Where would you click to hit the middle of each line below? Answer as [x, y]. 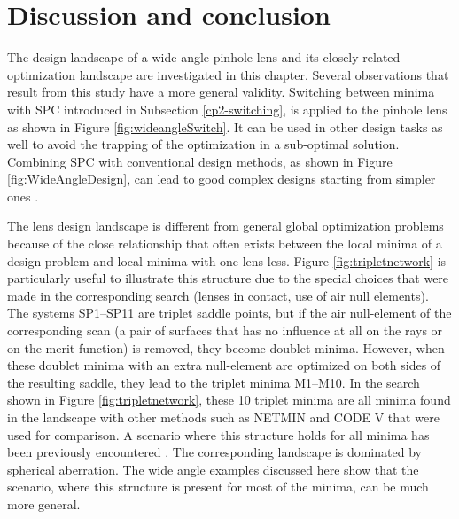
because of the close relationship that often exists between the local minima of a [225, 244]
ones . [23, 196]
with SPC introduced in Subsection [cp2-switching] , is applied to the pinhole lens [227, 109]
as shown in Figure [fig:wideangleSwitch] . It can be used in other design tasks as [225, 126]
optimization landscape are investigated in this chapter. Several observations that [228, 74]
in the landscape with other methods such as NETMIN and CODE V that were [223, 417]
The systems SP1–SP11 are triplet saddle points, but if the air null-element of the [229, 313]
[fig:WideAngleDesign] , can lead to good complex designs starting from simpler [222, 179]
